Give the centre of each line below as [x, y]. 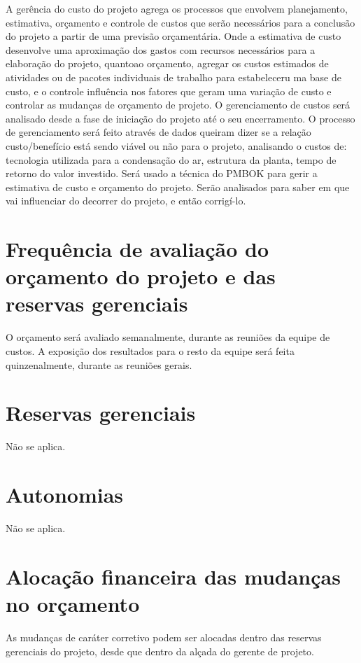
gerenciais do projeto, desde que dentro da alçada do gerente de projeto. [160, 651]
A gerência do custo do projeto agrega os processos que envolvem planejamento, [177, 8]
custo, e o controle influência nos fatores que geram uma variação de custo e [169, 91]
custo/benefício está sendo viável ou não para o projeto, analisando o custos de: [176, 145]
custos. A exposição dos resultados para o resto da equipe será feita [150, 351]
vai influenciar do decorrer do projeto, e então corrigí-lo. [126, 201]
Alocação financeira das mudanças [173, 576]
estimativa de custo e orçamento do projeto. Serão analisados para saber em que [178, 187]
